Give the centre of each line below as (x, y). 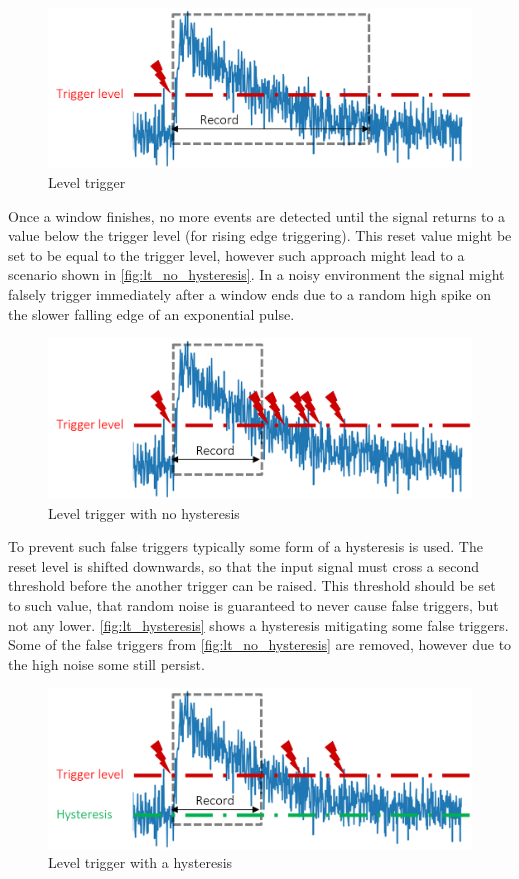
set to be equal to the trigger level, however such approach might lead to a (236, 254)
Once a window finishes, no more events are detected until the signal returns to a (257, 215)
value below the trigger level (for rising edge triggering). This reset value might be (260, 235)
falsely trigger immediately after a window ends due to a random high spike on (249, 293)
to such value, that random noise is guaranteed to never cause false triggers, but (253, 604)
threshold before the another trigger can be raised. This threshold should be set (252, 585)
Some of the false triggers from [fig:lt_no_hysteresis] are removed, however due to (260, 644)
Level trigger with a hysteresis (140, 862)
